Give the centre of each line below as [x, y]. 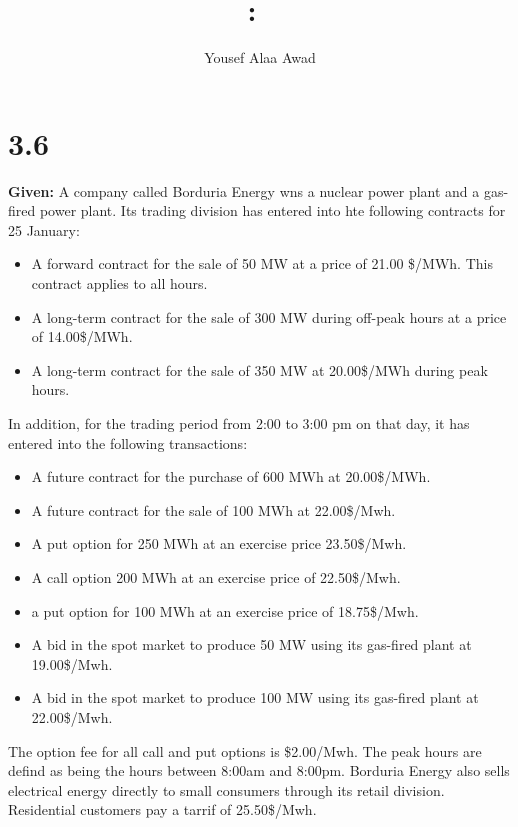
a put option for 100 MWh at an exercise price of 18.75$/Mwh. [225, 610]
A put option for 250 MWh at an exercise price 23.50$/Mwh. [219, 543]
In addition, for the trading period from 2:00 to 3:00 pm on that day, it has [239, 423]
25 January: [44, 229]
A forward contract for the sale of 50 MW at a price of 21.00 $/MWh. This [262, 263]
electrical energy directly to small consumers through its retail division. [226, 789]
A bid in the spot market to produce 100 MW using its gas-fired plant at [255, 697]
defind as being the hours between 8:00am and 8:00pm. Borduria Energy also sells [259, 770]
